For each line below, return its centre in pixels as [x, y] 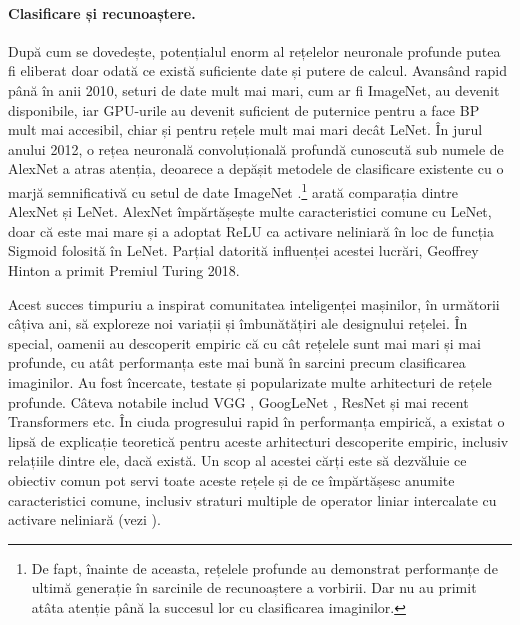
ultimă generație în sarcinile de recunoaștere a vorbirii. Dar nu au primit [254, 587]
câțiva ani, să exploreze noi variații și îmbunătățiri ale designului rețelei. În [238, 323]
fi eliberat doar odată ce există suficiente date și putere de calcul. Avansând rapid [258, 70]
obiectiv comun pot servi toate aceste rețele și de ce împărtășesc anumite [231, 479]
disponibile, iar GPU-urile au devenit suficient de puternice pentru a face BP [244, 109]
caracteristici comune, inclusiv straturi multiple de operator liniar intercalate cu [252, 499]
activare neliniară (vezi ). [84, 519]
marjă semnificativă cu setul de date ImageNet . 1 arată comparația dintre [233, 190]
